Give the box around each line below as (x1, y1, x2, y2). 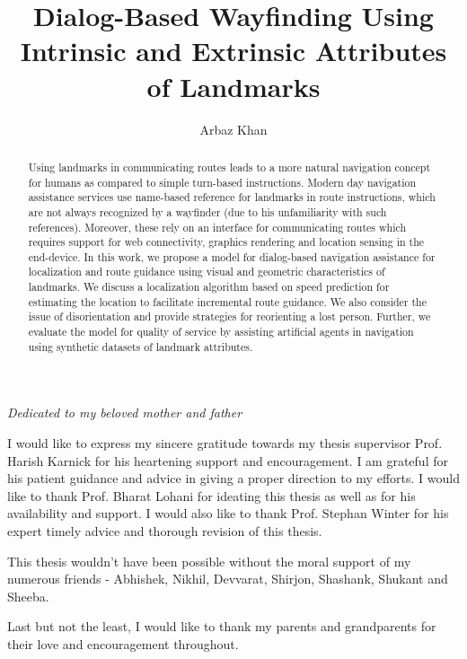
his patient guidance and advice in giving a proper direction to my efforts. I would (7, 469, 460, 488)
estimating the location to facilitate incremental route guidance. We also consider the (28, 294, 427, 309)
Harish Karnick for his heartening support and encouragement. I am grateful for (7, 451, 448, 470)
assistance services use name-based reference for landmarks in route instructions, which (28, 189, 436, 205)
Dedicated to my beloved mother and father (7, 403, 242, 422)
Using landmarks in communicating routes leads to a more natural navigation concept (28, 159, 431, 174)
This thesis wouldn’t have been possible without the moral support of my (7, 551, 411, 570)
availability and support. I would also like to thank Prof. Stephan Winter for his (7, 504, 449, 523)
